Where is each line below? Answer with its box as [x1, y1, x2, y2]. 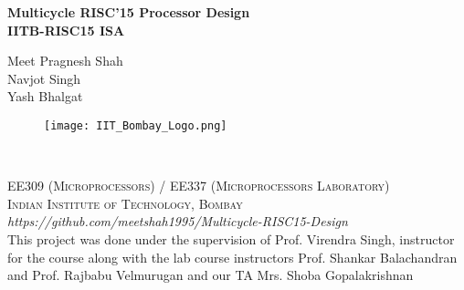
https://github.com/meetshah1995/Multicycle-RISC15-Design [7, 212, 348, 231]
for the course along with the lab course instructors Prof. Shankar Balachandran [7, 247, 458, 266]
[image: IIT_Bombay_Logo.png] [44, 119, 227, 132]
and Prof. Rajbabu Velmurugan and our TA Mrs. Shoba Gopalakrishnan [7, 265, 414, 285]
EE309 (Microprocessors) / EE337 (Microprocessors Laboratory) [7, 176, 390, 195]
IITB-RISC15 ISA [7, 20, 125, 39]
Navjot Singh [7, 68, 81, 88]
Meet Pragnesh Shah [7, 51, 123, 70]
